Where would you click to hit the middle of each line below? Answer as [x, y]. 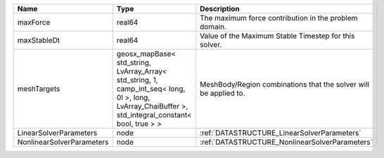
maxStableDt [38, 40]
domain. [213, 27]
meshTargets [39, 89]
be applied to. [222, 93]
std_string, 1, [137, 80]
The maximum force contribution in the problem [279, 18]
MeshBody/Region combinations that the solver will [284, 84]
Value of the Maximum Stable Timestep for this [277, 36]
